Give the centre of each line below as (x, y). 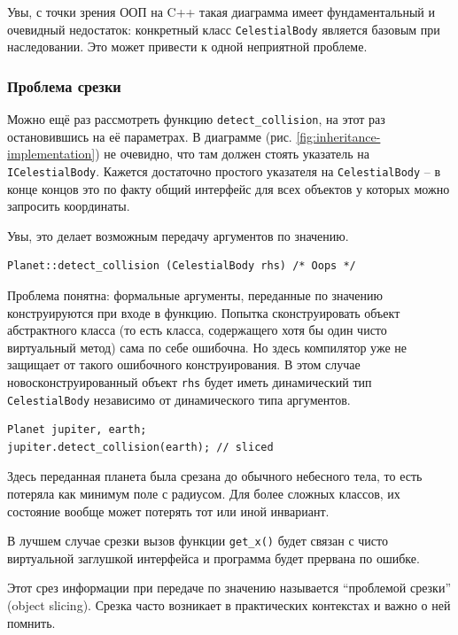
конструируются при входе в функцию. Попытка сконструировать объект (204, 312)
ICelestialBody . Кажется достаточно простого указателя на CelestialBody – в (224, 170)
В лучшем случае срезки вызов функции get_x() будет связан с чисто (198, 541)
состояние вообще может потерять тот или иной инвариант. (168, 511)
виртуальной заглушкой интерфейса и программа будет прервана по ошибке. (213, 558)
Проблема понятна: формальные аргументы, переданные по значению (195, 294)
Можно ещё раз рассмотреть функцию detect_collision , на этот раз (196, 119)
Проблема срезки (64, 85)
